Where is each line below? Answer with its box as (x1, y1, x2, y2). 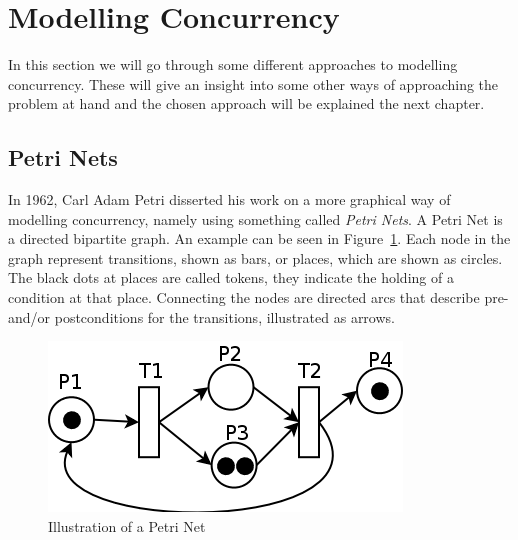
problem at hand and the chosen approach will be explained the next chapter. (8, 93, 485, 114)
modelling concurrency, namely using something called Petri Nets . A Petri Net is (8, 208, 503, 229)
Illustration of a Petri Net (48, 515, 206, 536)
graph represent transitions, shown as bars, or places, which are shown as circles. (8, 247, 503, 268)
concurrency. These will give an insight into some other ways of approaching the (8, 73, 499, 94)
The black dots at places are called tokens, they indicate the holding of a (8, 267, 454, 288)
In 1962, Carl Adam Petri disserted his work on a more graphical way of (8, 189, 451, 210)
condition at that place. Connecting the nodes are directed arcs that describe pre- (8, 287, 509, 308)
